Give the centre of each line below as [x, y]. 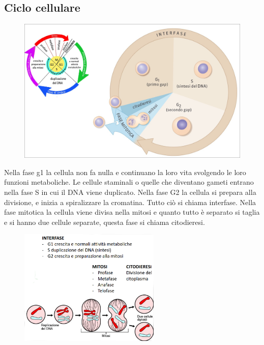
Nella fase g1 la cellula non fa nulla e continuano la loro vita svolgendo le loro [125, 172]
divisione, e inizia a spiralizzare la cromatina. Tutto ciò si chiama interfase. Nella [130, 202]
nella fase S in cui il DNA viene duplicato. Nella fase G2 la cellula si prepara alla [130, 192]
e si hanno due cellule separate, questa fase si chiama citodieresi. [105, 222]
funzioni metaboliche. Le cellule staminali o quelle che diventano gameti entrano [129, 182]
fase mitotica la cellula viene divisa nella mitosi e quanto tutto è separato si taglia [132, 212]
